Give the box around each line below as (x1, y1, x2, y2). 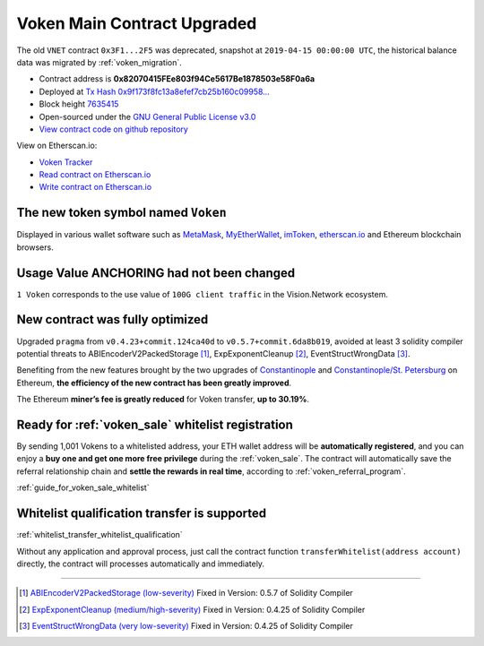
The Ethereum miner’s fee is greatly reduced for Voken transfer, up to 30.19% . (16, 394, 309, 405)
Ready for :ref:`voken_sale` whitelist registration (16, 417, 293, 432)
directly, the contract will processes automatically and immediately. (16, 558, 264, 569)
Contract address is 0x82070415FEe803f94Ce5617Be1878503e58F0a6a (39, 73, 315, 84)
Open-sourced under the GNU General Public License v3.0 (39, 111, 256, 122)
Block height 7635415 (39, 99, 119, 109)
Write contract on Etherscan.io (39, 182, 152, 193)
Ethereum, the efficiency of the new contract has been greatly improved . (16, 377, 292, 388)
